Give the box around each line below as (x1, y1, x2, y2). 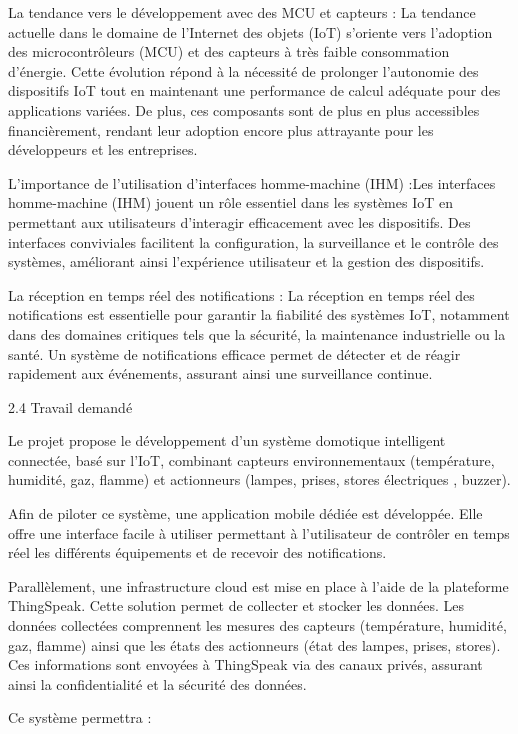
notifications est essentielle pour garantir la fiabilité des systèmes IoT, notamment (8, 304, 510, 325)
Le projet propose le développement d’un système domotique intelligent (8, 430, 446, 451)
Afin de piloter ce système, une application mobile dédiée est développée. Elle (8, 503, 483, 524)
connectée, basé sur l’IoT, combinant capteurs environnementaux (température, (8, 449, 495, 470)
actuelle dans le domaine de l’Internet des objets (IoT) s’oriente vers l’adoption (8, 21, 493, 42)
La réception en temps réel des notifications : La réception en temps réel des (8, 284, 475, 305)
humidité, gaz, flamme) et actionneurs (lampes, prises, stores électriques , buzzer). (8, 469, 511, 490)
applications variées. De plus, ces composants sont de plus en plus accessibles (8, 99, 480, 120)
